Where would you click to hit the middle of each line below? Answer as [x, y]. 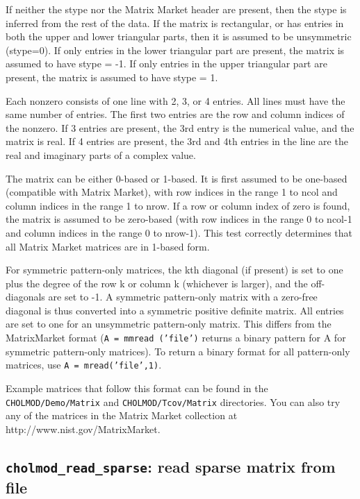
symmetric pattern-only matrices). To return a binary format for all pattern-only [178, 351]
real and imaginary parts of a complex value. [101, 154]
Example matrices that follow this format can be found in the [137, 388]
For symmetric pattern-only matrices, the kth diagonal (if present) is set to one [174, 270]
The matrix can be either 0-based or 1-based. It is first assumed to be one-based [177, 178]
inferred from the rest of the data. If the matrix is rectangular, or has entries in [175, 23]
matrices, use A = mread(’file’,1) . [84, 365]
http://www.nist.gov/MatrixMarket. [83, 429]
